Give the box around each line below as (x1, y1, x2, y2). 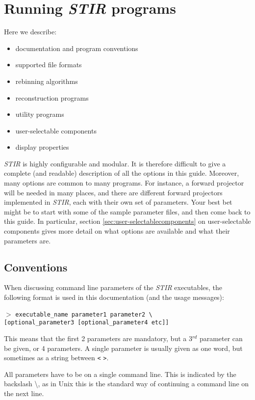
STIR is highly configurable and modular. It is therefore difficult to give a (4, 158, 226, 168)
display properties (15, 142, 69, 152)
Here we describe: (4, 27, 57, 37)
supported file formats (15, 59, 82, 70)
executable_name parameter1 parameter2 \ (15, 311, 153, 318)
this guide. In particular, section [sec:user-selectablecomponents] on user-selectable (4, 216, 251, 226)
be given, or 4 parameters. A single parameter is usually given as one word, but (4, 343, 243, 353)
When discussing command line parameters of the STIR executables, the (4, 282, 223, 293)
